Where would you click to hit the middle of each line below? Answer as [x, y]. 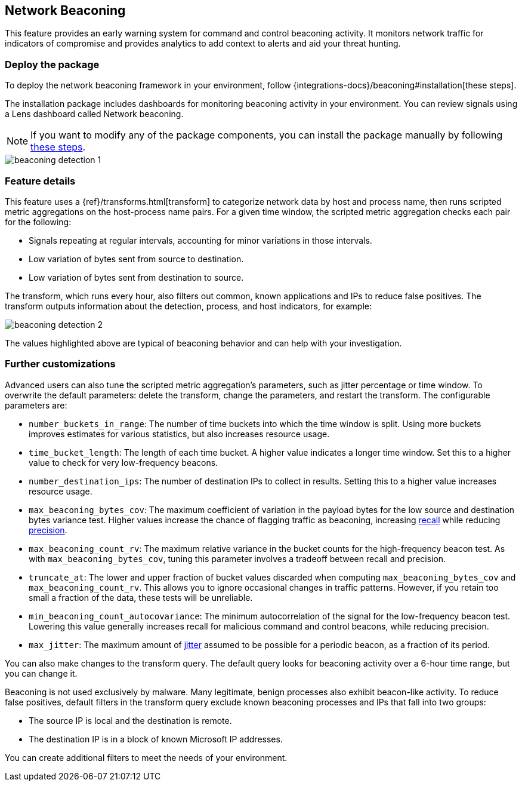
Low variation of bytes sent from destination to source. [136, 277]
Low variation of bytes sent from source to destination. [136, 259]
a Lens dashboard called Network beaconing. [94, 114]
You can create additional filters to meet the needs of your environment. [146, 757]
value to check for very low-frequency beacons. [123, 462]
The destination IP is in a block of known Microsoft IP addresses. [156, 739]
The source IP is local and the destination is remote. [130, 720]
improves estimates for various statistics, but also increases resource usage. [179, 434]
